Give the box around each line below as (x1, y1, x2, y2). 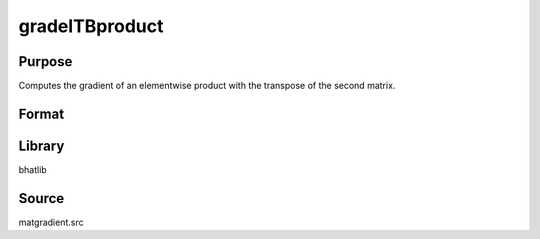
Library (18, 137, 65, 154)
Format (18, 105, 65, 122)
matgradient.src (18, 216, 84, 228)
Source (18, 190, 65, 207)
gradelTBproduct (18, 15, 164, 37)
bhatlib (18, 163, 47, 175)
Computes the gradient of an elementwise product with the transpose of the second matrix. (18, 80, 396, 92)
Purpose (18, 53, 73, 70)
